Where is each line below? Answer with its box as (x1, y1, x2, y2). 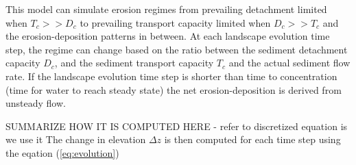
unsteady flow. (5, 96, 66, 110)
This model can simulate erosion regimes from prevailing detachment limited (5, 2, 327, 16)
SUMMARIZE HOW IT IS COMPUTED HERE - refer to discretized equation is (5, 118, 348, 133)
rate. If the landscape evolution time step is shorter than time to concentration (5, 68, 337, 83)
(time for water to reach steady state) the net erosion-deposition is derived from (5, 82, 342, 97)
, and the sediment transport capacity (54, 55, 214, 70)
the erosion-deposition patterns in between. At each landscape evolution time (5, 29, 330, 43)
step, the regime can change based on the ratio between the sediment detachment (5, 42, 348, 56)
